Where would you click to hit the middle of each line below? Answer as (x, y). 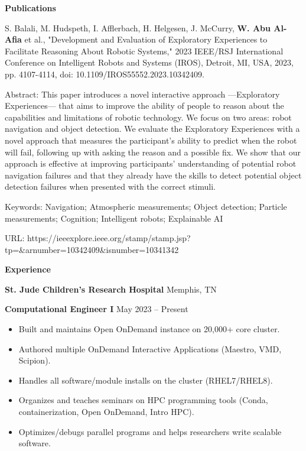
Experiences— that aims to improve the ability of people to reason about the (144, 106)
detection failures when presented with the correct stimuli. (110, 186)
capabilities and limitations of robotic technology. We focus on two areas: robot (148, 117)
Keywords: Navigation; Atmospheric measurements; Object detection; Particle (146, 206)
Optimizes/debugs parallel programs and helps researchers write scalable (150, 431)
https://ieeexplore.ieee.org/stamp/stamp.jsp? (109, 238)
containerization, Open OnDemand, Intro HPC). (106, 412)
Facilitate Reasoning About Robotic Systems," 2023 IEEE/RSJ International (144, 51)
